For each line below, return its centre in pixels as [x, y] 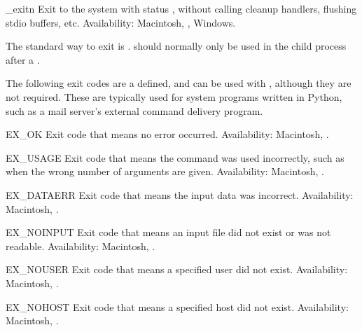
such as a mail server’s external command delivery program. [134, 110]
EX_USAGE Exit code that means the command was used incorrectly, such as [175, 157]
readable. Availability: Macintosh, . [81, 245]
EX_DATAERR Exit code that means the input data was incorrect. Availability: [180, 194]
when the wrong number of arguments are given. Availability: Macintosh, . [165, 171]
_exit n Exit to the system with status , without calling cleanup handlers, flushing [181, 8]
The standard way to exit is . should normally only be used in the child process [176, 46]
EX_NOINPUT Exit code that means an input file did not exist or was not [168, 232]
